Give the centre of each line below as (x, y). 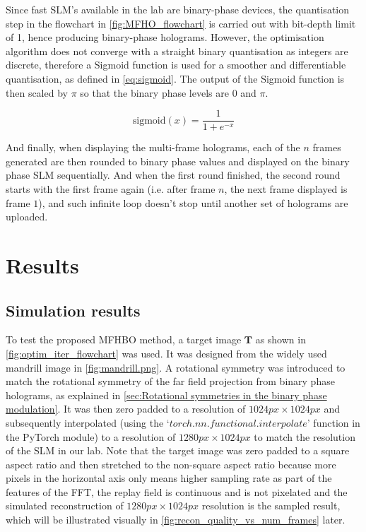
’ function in (333, 422)
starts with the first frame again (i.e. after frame (111, 189)
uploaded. (27, 217)
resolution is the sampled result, (271, 506)
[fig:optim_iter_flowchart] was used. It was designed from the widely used (166, 353)
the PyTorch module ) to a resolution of (91, 436)
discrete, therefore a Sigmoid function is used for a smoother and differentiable (176, 65)
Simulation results (73, 310)
